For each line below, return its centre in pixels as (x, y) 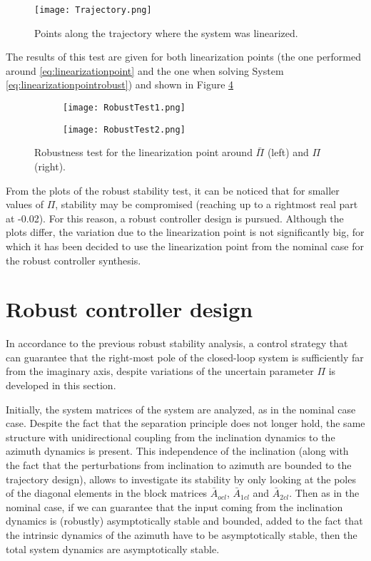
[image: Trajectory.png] (93, 10)
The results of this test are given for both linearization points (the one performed (184, 57)
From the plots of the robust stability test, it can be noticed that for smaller (173, 190)
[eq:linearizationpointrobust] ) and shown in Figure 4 (120, 84)
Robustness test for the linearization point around (143, 152)
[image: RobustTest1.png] (124, 108)
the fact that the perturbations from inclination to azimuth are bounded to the (179, 464)
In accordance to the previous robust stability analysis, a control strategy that (177, 343)
